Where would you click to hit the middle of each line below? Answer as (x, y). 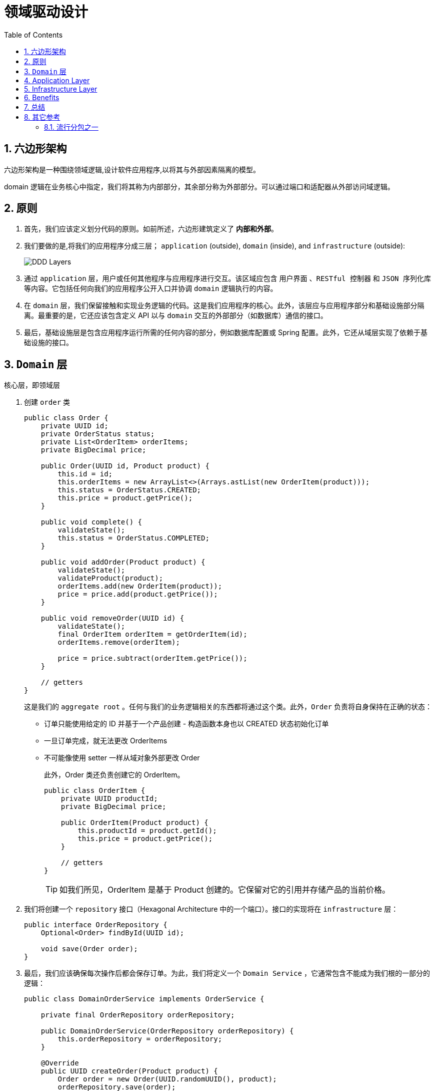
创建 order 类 (47, 402)
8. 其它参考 (42, 117)
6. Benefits (42, 97)
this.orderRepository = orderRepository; (140, 1039)
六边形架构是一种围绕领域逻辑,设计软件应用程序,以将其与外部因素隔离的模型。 (132, 169)
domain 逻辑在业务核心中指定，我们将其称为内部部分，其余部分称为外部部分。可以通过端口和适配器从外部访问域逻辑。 (199, 186)
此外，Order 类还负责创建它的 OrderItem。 (114, 775)
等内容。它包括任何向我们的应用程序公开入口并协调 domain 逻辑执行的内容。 (151, 289)
